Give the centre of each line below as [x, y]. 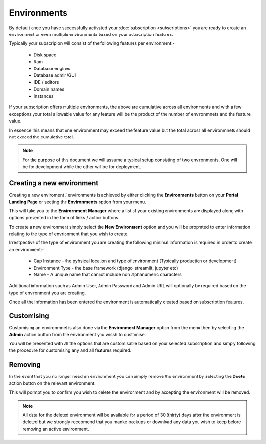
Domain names [49, 89]
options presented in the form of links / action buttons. [65, 218]
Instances [44, 96]
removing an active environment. [56, 429]
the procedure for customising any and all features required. [70, 350]
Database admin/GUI [55, 75]
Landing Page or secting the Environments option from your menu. [78, 202]
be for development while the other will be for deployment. [82, 167]
